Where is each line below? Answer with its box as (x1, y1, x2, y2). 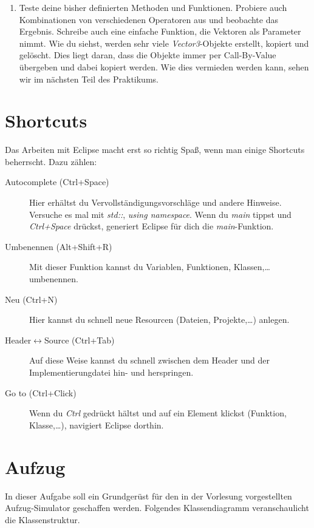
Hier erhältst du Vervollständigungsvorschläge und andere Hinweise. (29, 196, 282, 209)
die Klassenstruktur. (5, 513, 80, 526)
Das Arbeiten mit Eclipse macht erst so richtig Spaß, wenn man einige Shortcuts (5, 143, 305, 156)
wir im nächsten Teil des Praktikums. (19, 72, 159, 85)
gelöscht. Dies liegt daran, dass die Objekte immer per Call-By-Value (19, 49, 276, 61)
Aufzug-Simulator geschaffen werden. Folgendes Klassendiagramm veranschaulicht (5, 501, 309, 514)
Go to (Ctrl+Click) (5, 386, 77, 399)
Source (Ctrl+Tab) (44, 333, 115, 346)
